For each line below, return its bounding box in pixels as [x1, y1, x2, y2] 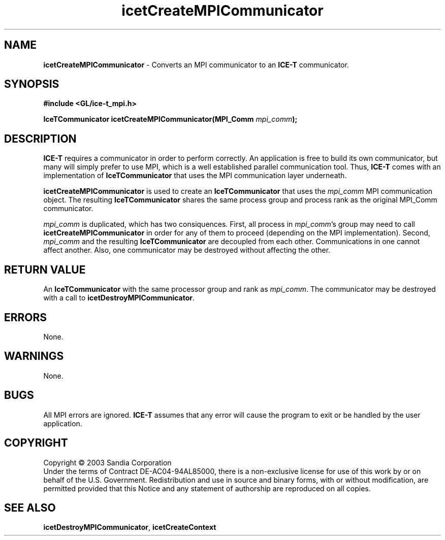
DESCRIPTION [4, 132, 77, 145]
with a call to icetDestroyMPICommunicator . [43, 293, 195, 302]
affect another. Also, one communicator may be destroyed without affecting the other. [43, 246, 331, 255]
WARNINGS [4, 350, 64, 363]
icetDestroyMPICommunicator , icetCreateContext [43, 523, 216, 532]
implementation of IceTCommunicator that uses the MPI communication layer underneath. [43, 171, 347, 180]
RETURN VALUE [4, 263, 86, 276]
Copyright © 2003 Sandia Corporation [43, 458, 172, 467]
